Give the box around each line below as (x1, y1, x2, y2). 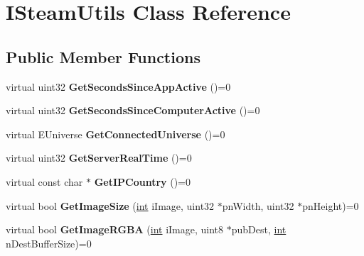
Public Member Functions (6, 45, 200, 67)
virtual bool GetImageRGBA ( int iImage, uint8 (6, 222, 224, 237)
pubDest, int (231, 222, 287, 237)
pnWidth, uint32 (222, 198, 294, 213)
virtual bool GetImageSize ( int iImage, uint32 (6, 198, 215, 213)
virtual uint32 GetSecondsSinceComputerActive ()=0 (6, 103, 260, 118)
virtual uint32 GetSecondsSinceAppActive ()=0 (6, 79, 231, 94)
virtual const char (6, 174, 83, 189)
